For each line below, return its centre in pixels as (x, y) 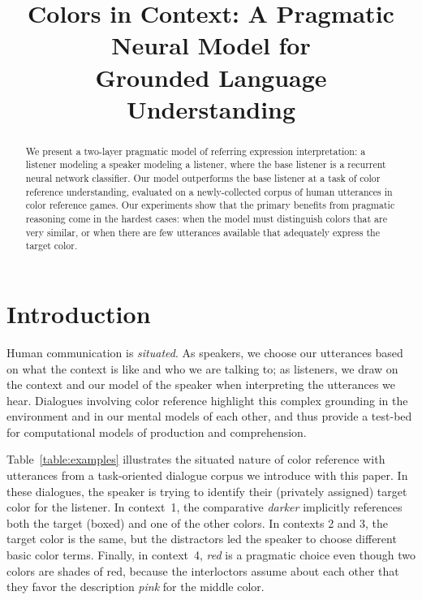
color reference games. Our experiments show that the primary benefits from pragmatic (210, 205)
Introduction (79, 313)
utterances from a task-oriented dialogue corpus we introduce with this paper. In (207, 475)
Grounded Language (211, 77)
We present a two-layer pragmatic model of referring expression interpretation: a (196, 151)
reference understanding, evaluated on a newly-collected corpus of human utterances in (209, 191)
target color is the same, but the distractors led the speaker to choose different (202, 539)
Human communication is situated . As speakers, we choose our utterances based (205, 352)
